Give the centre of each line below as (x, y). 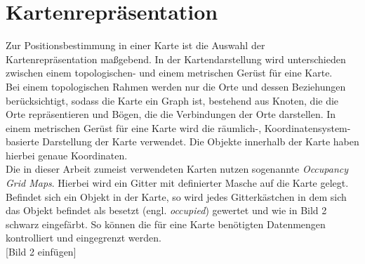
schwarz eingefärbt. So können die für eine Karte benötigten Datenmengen (166, 224)
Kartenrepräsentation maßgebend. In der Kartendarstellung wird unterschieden (176, 59)
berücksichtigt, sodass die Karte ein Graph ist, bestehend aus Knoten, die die (172, 100)
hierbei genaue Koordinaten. (67, 155)
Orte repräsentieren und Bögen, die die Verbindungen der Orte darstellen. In (171, 114)
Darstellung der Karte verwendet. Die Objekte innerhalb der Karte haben (201, 141)
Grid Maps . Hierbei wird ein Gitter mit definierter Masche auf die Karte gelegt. (177, 183)
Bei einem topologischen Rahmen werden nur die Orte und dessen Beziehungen (176, 86)
